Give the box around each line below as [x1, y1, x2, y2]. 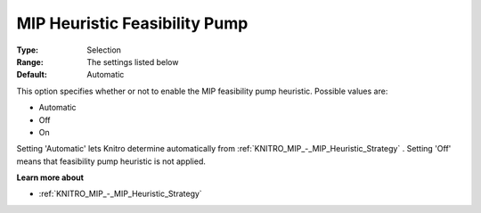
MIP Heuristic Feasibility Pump [16, 13, 249, 33]
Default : [16, 70, 48, 80]
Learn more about [16, 172, 85, 183]
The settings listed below [86, 56, 179, 67]
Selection [86, 45, 122, 55]
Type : [16, 45, 39, 55]
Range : [16, 56, 44, 67]
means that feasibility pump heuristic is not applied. [16, 156, 207, 167]
